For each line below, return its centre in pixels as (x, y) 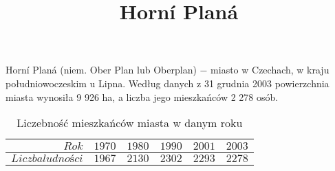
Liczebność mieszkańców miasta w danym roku (130, 123)
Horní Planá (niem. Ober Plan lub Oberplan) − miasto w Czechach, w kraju (167, 70)
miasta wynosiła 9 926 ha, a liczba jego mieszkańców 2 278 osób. (142, 96)
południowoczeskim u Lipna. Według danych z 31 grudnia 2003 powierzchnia (167, 83)
